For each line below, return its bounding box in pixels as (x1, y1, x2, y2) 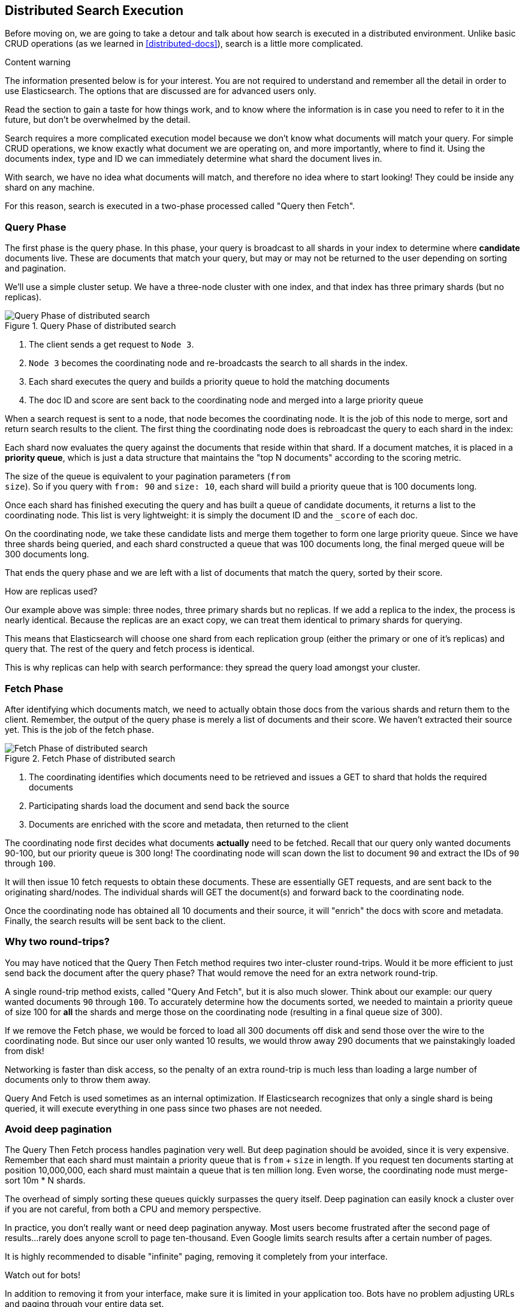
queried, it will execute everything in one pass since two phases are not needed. (5, 1103, 322, 1113)
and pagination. (5, 263, 66, 274)
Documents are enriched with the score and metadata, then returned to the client (29, 819, 349, 829)
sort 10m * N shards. (5, 1175, 86, 1186)
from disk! (5, 1045, 44, 1056)
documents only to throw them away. (5, 1074, 151, 1085)
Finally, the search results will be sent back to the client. (5, 915, 226, 926)
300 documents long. (5, 549, 89, 560)
